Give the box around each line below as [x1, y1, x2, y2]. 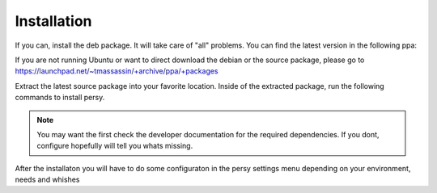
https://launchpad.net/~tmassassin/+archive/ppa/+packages [15, 66, 218, 76]
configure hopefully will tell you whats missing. [36, 141, 193, 151]
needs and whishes [15, 174, 80, 185]
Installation [15, 12, 92, 30]
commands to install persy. [15, 93, 105, 103]
